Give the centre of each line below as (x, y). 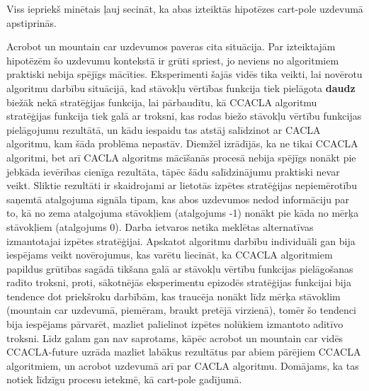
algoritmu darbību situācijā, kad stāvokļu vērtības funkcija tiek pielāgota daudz (181, 87)
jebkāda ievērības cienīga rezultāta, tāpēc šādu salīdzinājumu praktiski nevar (173, 171)
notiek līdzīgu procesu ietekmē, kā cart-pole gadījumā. (124, 379)
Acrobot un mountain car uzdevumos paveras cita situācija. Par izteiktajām (171, 46)
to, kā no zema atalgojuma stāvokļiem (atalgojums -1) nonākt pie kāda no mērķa (183, 213)
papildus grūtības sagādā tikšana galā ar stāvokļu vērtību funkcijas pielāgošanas (180, 268)
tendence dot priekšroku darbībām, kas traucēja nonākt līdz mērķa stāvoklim (174, 296)
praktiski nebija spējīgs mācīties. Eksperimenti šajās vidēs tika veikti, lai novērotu (184, 74)
